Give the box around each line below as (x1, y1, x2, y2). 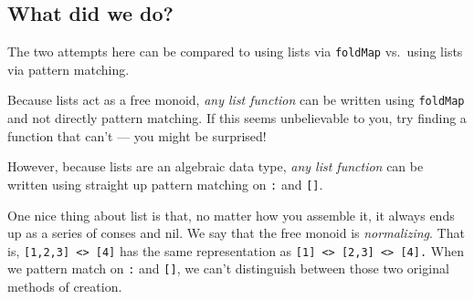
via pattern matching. (7, 59, 130, 78)
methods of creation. (7, 277, 122, 296)
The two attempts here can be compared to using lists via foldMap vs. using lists (7, 42, 463, 61)
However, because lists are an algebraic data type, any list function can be (7, 157, 424, 176)
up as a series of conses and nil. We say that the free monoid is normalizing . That (7, 223, 465, 242)
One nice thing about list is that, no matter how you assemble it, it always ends (7, 205, 455, 224)
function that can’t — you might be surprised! (7, 126, 267, 145)
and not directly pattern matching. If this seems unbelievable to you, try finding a (7, 108, 467, 128)
